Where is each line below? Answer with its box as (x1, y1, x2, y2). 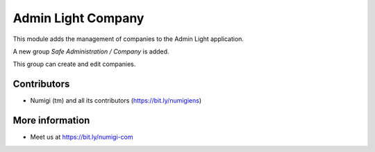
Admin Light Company (12, 10, 144, 26)
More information (12, 115, 90, 126)
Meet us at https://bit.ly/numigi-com (30, 133, 133, 142)
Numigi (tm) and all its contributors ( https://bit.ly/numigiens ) (30, 96, 202, 105)
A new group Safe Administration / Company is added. (12, 47, 169, 56)
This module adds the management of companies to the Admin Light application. (12, 35, 244, 43)
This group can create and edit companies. (12, 60, 136, 69)
